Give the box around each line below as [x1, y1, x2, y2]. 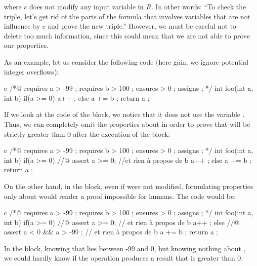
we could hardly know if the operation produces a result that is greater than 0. [4, 253, 243, 263]
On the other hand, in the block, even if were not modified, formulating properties [4, 181, 253, 191]
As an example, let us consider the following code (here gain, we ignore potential [4, 56, 249, 67]
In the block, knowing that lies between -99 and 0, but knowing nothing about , [4, 243, 246, 253]
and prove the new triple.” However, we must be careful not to [47, 21, 236, 31]
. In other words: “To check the [151, 1, 246, 11]
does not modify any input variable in [29, 1, 144, 11]
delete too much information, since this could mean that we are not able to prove [4, 30, 250, 40]
